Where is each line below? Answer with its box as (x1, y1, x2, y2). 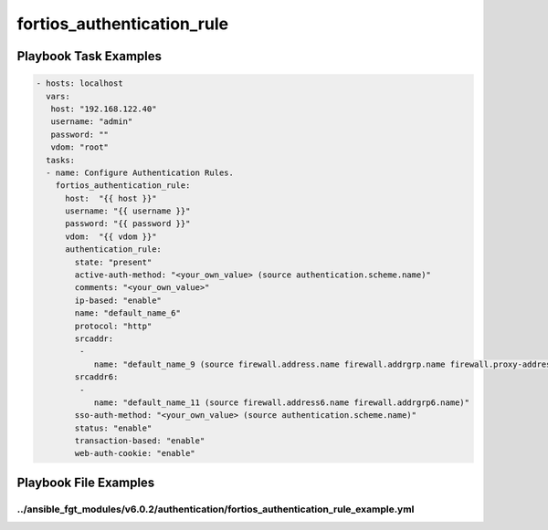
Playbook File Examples (16, 474, 155, 490)
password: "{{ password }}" (65, 219, 191, 229)
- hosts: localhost (36, 78, 123, 88)
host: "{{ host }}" (65, 192, 157, 203)
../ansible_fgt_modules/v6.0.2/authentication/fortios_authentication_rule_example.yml (16, 503, 415, 515)
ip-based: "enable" (74, 295, 162, 306)
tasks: (46, 155, 76, 165)
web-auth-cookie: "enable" (74, 448, 195, 459)
